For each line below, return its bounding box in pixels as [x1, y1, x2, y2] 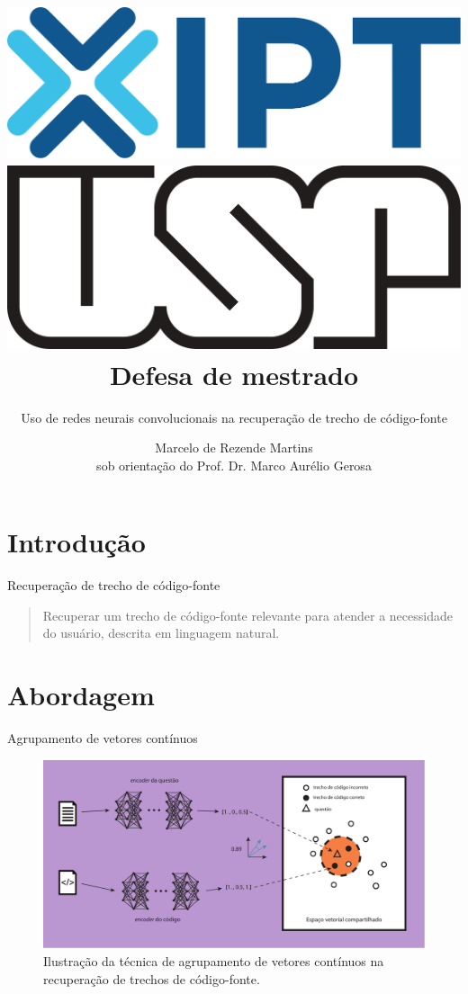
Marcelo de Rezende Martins [155, 438, 313, 457]
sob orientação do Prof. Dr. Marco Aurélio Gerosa [96, 455, 372, 474]
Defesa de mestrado [109, 355, 359, 392]
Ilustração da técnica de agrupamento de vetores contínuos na [43, 951, 384, 970]
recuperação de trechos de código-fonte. [43, 969, 260, 988]
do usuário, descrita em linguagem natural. [42, 623, 280, 642]
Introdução [7, 524, 146, 560]
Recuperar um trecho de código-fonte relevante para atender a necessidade [42, 605, 453, 624]
